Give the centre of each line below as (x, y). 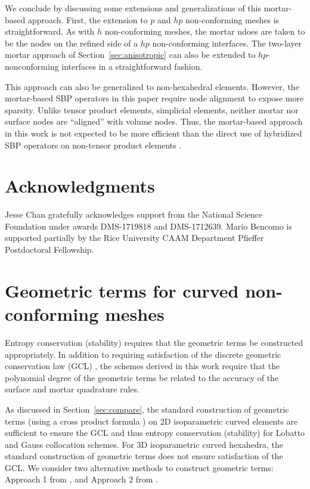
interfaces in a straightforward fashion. (132, 66)
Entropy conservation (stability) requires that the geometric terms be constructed (154, 342)
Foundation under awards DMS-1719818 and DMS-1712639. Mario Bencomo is (148, 226)
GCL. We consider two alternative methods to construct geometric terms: (139, 467)
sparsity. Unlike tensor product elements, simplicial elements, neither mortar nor (152, 109)
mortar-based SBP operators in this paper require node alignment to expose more (154, 98)
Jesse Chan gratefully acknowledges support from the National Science (134, 214)
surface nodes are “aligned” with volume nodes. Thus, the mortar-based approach (154, 121)
